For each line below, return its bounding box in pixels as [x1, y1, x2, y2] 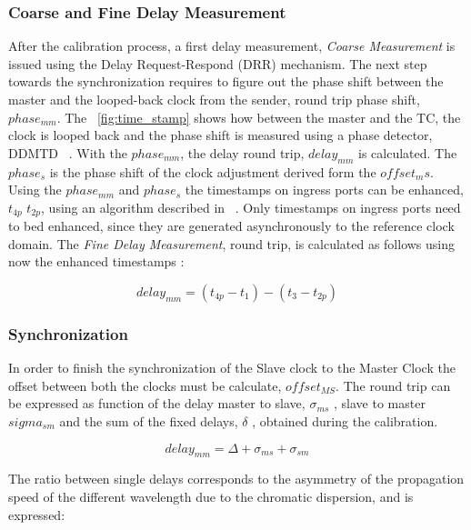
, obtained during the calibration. [252, 412, 438, 430]
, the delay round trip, [180, 143, 305, 162]
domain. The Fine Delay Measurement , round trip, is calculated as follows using [8, 234, 456, 253]
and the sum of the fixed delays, [59, 412, 238, 430]
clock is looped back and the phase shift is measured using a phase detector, [8, 125, 433, 145]
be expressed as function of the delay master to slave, [8, 394, 306, 413]
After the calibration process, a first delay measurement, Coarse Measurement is [8, 36, 456, 55]
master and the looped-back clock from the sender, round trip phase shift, [8, 90, 420, 108]
